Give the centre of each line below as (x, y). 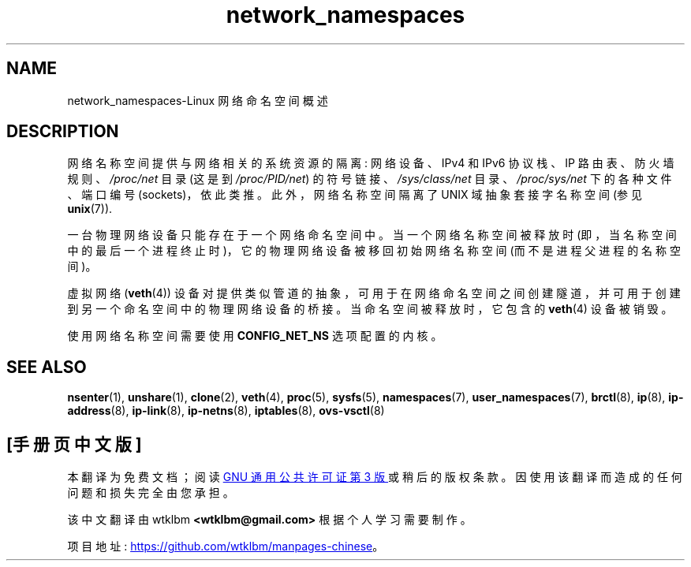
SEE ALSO (47, 367)
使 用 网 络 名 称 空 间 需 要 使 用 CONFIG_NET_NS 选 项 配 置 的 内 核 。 (255, 336)
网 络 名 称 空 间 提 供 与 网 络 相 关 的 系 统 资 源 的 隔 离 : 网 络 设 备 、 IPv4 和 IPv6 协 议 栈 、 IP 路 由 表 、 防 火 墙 (371, 163)
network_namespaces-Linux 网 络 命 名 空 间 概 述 (198, 100)
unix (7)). (90, 209)
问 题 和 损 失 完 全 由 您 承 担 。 (151, 493)
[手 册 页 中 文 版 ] (74, 444)
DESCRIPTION (63, 132)
